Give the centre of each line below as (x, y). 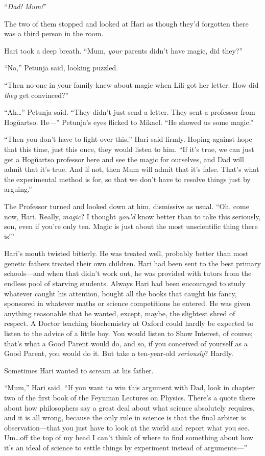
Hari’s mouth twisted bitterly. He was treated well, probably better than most (126, 253)
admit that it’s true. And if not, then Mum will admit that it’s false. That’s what (132, 169)
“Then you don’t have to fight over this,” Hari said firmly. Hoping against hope (128, 139)
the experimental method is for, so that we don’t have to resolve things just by (127, 179)
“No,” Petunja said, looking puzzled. (61, 68)
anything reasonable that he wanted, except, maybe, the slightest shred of (120, 313)
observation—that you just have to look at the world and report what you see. (127, 427)
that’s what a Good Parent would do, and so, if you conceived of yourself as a (126, 343)
